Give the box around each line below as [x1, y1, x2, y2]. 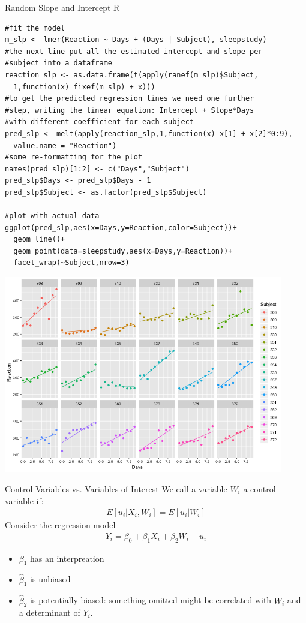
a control [243, 482, 276, 495]
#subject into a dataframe [5, 59, 112, 68]
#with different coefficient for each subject [5, 118, 194, 127]
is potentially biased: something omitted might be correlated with [30, 594, 272, 606]
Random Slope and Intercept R [5, 1, 120, 13]
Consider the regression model [5, 519, 116, 531]
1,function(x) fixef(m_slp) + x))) [13, 82, 155, 91]
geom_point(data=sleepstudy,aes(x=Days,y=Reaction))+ [13, 246, 233, 255]
